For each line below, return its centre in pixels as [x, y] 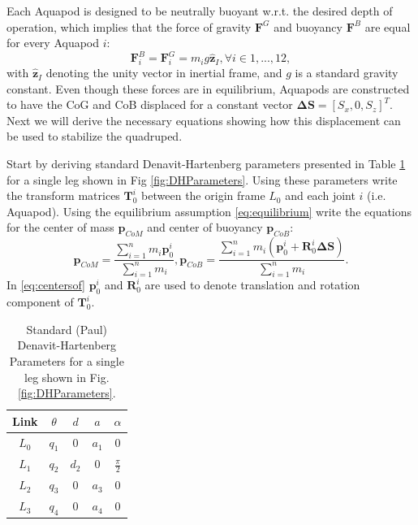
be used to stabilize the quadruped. [95, 136]
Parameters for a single [67, 360]
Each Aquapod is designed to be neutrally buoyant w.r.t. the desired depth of [200, 11]
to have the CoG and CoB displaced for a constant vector [150, 104]
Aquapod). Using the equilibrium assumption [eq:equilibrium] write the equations [209, 211]
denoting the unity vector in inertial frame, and [164, 73]
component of [40, 302]
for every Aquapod [53, 43]
